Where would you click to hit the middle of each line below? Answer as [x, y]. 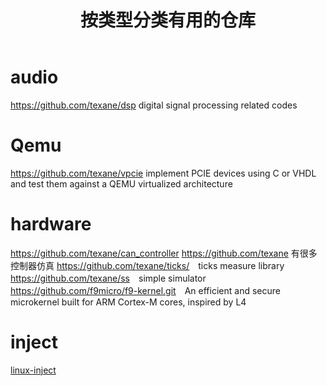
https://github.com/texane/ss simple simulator [108, 278]
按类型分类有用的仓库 [167, 20]
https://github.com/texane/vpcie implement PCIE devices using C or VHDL [163, 173]
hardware [51, 224]
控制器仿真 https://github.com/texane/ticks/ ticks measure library [147, 265]
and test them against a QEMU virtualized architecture [121, 183]
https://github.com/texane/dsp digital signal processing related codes [154, 105]
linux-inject [33, 370]
